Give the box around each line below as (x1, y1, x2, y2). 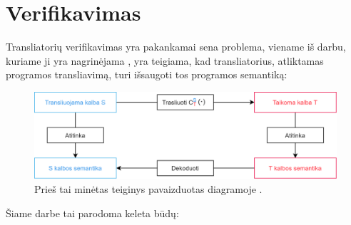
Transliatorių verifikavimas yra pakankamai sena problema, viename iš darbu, (6, 39, 346, 54)
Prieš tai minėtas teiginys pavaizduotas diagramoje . (34, 182, 263, 197)
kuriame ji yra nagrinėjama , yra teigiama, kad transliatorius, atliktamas (6, 53, 324, 68)
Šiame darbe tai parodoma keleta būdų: (6, 205, 179, 220)
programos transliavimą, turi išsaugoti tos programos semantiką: (6, 67, 288, 82)
